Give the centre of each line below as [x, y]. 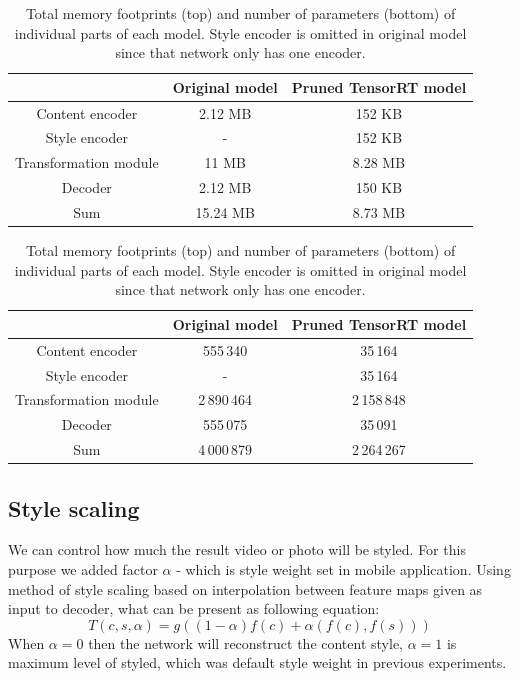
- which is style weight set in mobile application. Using [343, 568]
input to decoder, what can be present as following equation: [194, 608]
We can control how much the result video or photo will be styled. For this [237, 549]
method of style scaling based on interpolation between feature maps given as [245, 588]
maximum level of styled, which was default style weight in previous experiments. [257, 662]
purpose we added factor [83, 568]
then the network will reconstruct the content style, [245, 642]
